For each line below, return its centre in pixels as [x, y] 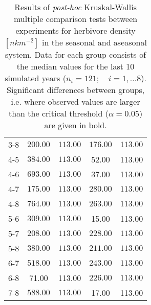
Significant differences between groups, [75, 90]
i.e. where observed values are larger [75, 101]
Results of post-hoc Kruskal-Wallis [76, 7]
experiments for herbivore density [75, 30]
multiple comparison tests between [75, 19]
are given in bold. [75, 125]
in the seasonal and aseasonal [94, 42]
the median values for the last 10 [75, 66]
